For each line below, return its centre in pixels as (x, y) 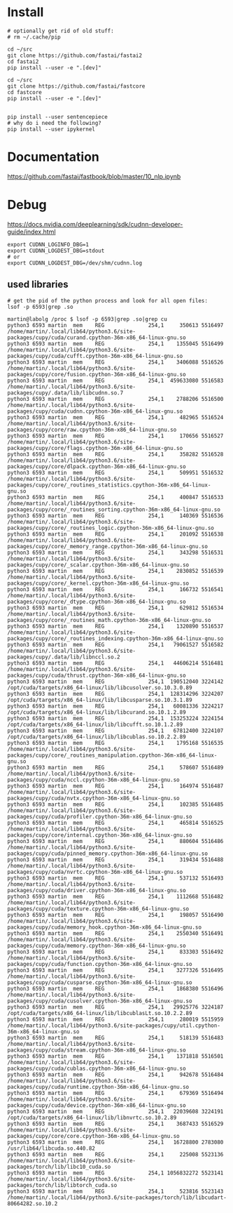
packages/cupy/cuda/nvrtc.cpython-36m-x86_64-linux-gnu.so (95, 872)
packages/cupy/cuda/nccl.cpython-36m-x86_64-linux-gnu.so (93, 780)
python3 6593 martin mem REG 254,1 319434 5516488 (115, 860)
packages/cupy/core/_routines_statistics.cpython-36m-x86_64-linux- (109, 485)
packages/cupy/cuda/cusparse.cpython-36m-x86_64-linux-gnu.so (100, 982)
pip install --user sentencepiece (58, 117)
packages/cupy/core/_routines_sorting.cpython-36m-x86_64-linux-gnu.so (114, 510)
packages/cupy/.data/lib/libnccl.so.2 (64, 657)
